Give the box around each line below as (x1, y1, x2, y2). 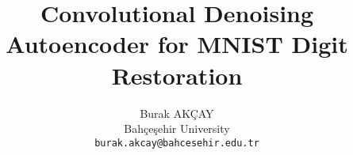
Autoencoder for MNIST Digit (6, 28, 348, 60)
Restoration (111, 59, 243, 91)
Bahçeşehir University (124, 120, 230, 137)
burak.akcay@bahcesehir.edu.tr (94, 137, 259, 149)
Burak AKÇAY (140, 104, 214, 121)
